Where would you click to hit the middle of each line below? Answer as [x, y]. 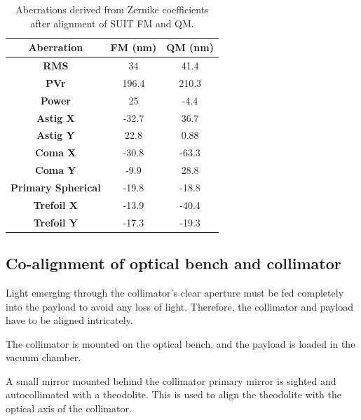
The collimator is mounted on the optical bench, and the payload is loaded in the [180, 343]
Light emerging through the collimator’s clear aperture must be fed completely [175, 292]
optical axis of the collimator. [69, 408]
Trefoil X [55, 204]
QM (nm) [190, 47]
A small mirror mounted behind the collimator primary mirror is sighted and [171, 380]
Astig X [55, 117]
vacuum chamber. [43, 357]
